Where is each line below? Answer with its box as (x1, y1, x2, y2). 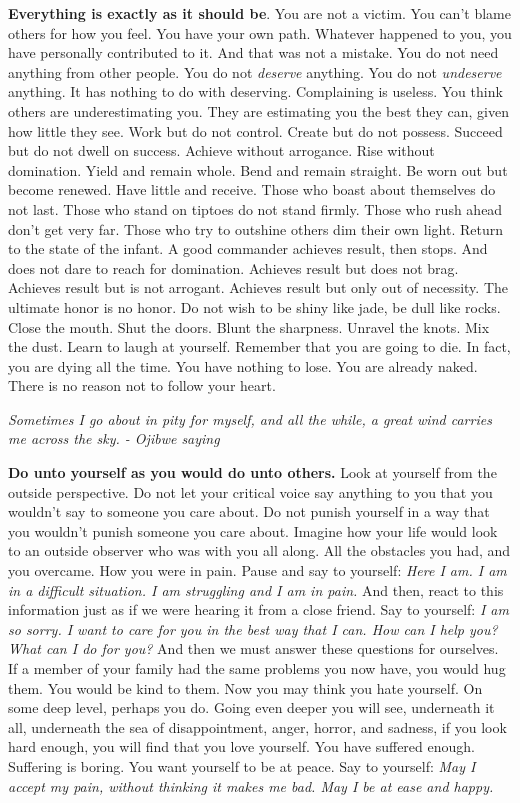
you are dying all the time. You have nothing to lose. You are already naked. (8, 355, 478, 376)
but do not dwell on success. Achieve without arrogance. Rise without (8, 140, 435, 161)
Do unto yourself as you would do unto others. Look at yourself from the (8, 462, 497, 483)
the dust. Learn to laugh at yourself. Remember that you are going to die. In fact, (8, 336, 511, 357)
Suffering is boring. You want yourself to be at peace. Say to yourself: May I (8, 755, 476, 776)
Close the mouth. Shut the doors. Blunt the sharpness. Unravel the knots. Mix (8, 316, 490, 337)
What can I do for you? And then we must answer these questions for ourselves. (8, 638, 499, 659)
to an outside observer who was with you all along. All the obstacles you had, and (8, 540, 511, 561)
